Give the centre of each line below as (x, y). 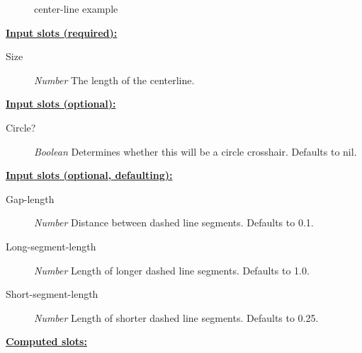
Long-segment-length (51, 246)
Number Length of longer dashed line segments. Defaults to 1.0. (172, 270)
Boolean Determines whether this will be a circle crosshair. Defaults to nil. (196, 151)
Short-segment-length (52, 294)
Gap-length (30, 198)
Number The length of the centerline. (114, 80)
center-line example (76, 8)
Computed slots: (46, 341)
